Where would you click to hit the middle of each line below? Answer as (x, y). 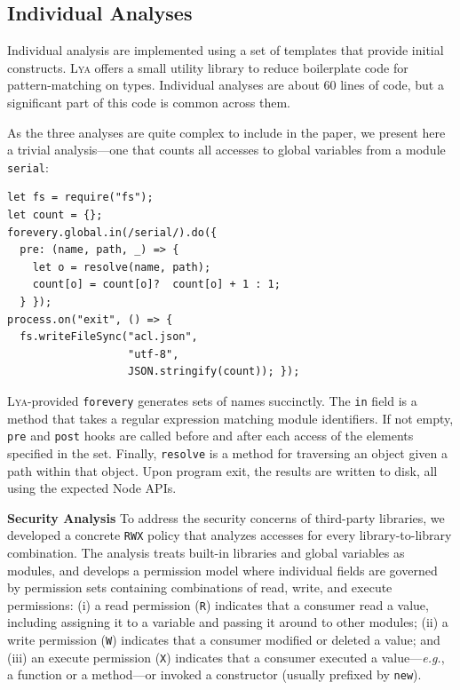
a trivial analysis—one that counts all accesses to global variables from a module (226, 150)
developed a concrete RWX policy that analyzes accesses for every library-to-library (230, 535)
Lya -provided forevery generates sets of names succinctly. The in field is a (212, 400)
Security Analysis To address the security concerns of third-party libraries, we (226, 517)
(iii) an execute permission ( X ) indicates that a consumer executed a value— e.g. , (226, 657)
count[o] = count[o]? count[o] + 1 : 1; (156, 285)
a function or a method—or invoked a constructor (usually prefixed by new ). (214, 674)
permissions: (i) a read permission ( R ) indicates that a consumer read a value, (218, 604)
